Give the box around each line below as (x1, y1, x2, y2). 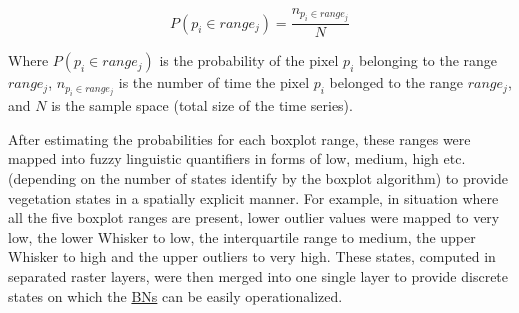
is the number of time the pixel (118, 72, 310, 93)
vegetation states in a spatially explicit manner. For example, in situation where (8, 187, 499, 208)
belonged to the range (329, 72, 464, 93)
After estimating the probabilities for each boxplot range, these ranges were (8, 128, 471, 149)
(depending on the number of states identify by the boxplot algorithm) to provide (8, 168, 509, 188)
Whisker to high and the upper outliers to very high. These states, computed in (8, 246, 496, 267)
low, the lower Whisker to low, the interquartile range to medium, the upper (8, 226, 476, 247)
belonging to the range (358, 50, 498, 71)
